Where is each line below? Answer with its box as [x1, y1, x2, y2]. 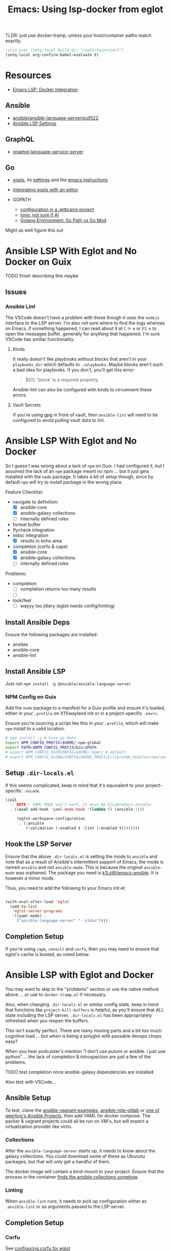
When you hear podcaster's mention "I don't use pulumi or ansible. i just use [5, 1048, 166, 1054]
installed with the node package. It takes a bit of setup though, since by [5, 473, 154, 480]
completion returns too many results [20, 586, 97, 592]
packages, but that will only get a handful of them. [5, 1158, 110, 1164]
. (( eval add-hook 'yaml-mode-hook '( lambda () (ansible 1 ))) [10, 807, 145, 812]
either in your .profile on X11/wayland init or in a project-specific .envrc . [5, 710, 159, 716]
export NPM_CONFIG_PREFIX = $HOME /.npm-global [5, 740, 101, 745]
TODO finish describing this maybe [5, 273, 79, 279]
